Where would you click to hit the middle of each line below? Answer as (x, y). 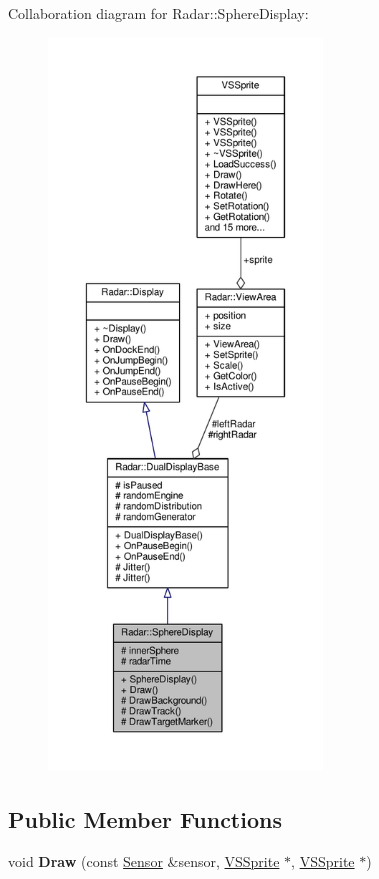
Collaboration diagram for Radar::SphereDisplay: (158, 13)
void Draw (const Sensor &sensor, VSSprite (144, 860)
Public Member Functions (145, 818)
